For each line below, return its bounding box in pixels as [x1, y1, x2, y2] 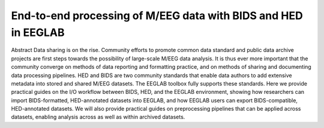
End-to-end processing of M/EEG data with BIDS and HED [11, 9, 303, 22]
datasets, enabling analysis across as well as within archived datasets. [11, 114, 185, 121]
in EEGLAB [11, 26, 65, 39]
